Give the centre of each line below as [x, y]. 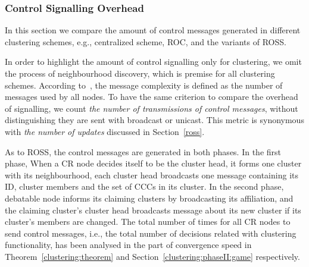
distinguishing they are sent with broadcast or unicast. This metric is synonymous [154, 120]
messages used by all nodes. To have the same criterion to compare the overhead [152, 97]
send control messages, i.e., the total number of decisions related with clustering [151, 233]
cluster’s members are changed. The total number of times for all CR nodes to [148, 222]
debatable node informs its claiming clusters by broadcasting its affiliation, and [149, 198]
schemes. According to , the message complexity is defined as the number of [144, 85]
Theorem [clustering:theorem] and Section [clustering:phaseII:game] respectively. [152, 256]
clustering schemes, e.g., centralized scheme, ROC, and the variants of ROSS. [146, 41]
